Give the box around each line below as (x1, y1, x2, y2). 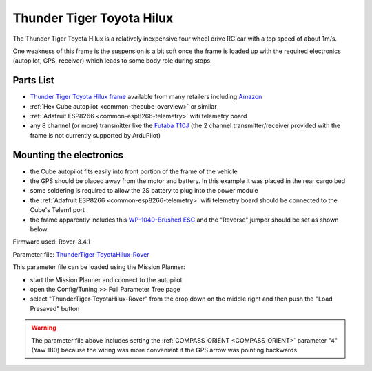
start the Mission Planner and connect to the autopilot (30, 275, 183, 284)
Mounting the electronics (12, 149, 124, 161)
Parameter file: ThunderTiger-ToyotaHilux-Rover (12, 250, 149, 258)
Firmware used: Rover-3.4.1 (12, 237, 91, 246)
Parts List (12, 74, 54, 86)
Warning (31, 324, 56, 332)
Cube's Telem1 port (30, 206, 85, 214)
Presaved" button (30, 304, 80, 312)
